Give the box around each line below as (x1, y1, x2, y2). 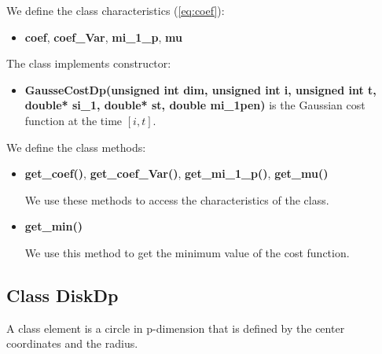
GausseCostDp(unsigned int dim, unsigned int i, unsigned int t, (24, 81, 376, 98)
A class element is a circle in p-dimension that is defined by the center (6, 319, 345, 336)
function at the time (24, 112, 123, 128)
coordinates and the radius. (6, 335, 138, 352)
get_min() (24, 218, 83, 234)
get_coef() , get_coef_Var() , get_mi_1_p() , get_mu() (24, 165, 329, 182)
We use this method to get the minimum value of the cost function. (24, 244, 350, 260)
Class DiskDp (6, 282, 119, 307)
